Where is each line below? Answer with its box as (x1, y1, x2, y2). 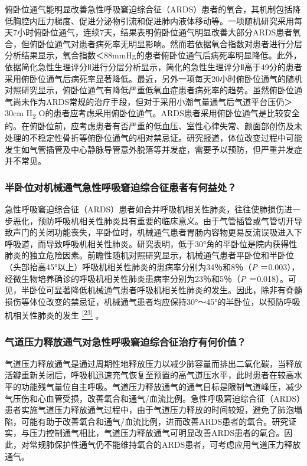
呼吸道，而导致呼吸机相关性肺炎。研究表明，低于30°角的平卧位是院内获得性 (5, 237, 298, 250)
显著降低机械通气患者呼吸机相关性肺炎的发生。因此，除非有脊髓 (54, 284, 302, 296)
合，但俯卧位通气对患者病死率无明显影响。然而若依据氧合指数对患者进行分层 (5, 37, 302, 50)
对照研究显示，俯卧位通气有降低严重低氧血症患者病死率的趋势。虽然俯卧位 (5, 84, 294, 96)
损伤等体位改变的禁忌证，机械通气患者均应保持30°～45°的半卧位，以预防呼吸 (5, 295, 301, 307)
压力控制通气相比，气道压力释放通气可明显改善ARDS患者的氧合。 (29, 426, 285, 439)
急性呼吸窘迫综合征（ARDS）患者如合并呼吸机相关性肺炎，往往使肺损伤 (5, 203, 285, 215)
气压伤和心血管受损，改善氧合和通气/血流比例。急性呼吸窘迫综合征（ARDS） (5, 392, 301, 404)
